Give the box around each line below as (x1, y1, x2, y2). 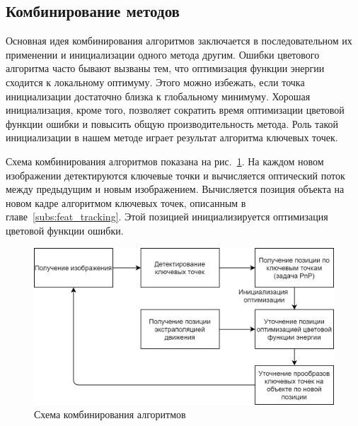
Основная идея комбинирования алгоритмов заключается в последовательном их (6, 33, 352, 48)
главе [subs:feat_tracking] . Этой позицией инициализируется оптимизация (6, 209, 328, 224)
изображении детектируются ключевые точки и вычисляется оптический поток (6, 167, 345, 182)
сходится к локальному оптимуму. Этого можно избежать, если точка (6, 74, 305, 89)
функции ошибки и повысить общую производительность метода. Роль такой (6, 116, 339, 131)
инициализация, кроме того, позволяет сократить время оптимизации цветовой (6, 102, 345, 117)
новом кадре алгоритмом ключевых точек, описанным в (6, 195, 246, 210)
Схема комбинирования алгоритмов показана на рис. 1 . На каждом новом (6, 153, 324, 168)
